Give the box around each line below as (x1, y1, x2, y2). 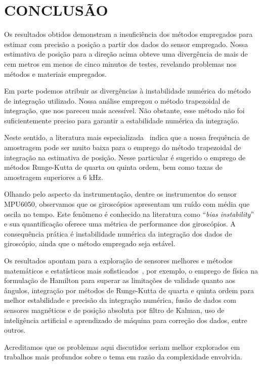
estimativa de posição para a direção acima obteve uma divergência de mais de (4, 49, 248, 59)
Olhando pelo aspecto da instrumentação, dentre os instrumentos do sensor (4, 189, 237, 199)
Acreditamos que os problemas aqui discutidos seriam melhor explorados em (4, 341, 240, 352)
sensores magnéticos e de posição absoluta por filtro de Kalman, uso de (4, 304, 225, 315)
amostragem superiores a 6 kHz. (4, 171, 103, 182)
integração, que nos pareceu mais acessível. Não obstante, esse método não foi (4, 105, 245, 116)
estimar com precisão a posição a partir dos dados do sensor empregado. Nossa (4, 38, 248, 49)
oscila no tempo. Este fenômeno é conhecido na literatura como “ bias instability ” (4, 208, 254, 219)
